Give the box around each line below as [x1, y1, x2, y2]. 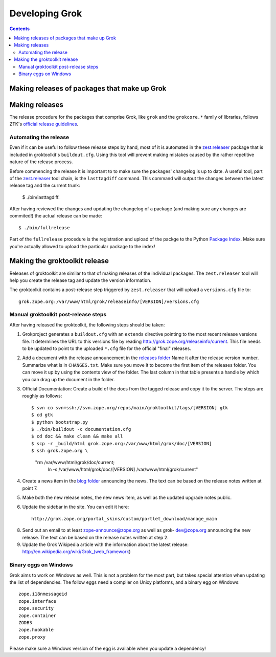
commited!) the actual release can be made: [9, 213, 102, 219]
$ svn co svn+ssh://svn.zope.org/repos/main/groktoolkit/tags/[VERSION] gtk [31, 405, 228, 410]
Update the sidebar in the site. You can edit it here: [22, 504, 129, 510]
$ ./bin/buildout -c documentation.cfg [31, 426, 131, 432]
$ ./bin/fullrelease [18, 225, 70, 230]
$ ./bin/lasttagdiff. [22, 194, 60, 200]
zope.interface [18, 598, 57, 604]
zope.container [18, 612, 57, 619]
